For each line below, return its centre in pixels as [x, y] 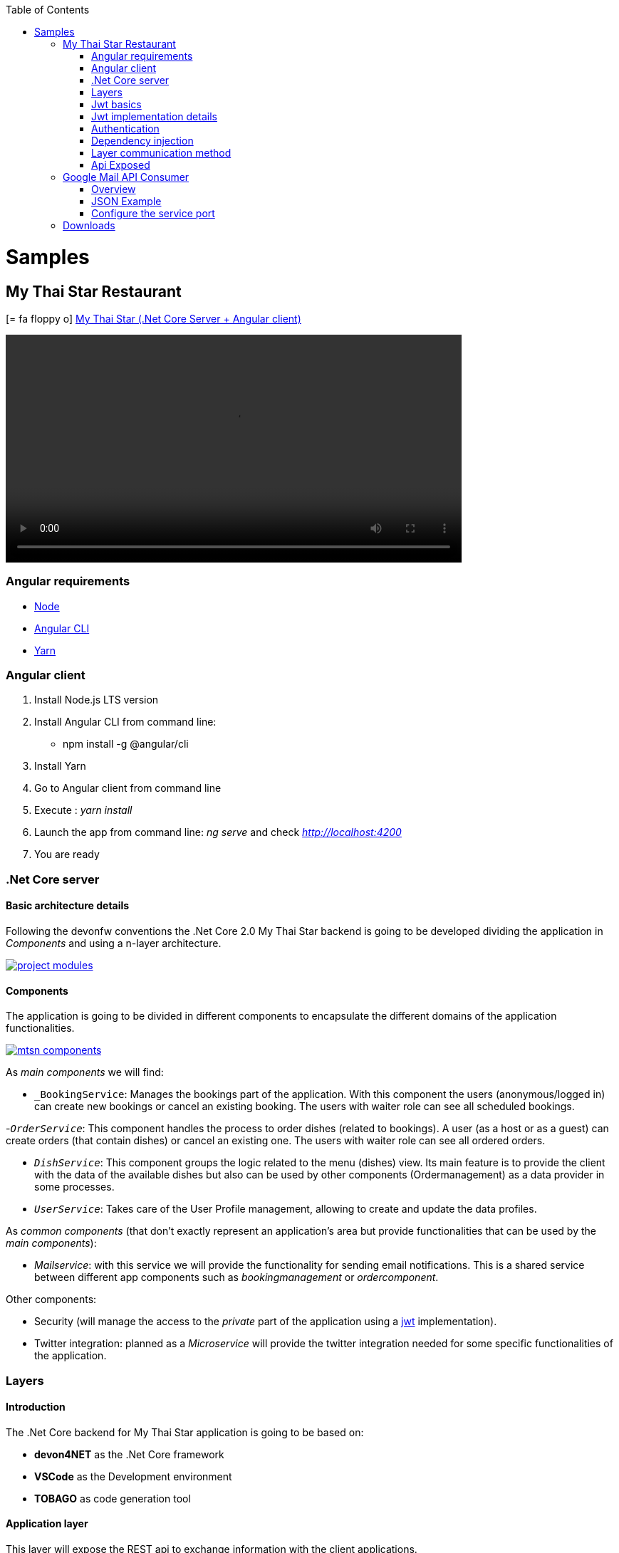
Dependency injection [142, 141]
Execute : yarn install [83, 810]
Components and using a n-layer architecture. [114, 943]
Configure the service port [153, 213]
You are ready [67, 854]
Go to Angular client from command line [128, 788]
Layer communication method [161, 153]
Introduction [36, 1407]
